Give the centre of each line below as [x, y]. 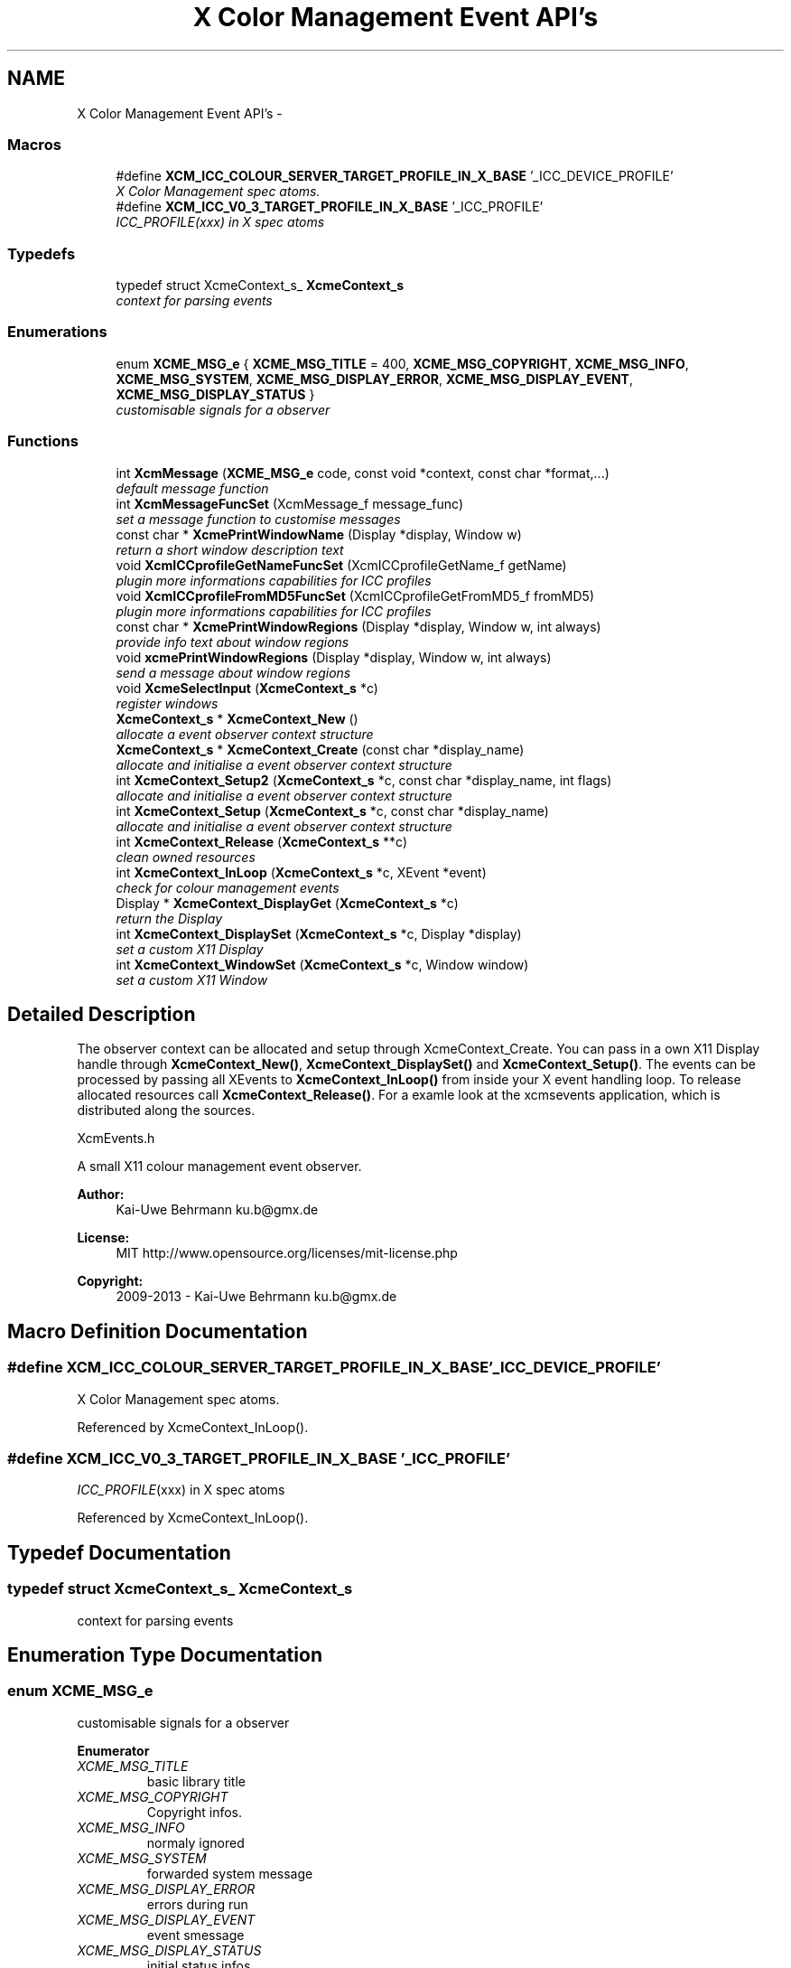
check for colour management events [228, 887]
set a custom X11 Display [190, 949]
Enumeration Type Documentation [165, 1655]
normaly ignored [195, 1842]
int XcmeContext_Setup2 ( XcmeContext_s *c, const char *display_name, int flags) [364, 780]
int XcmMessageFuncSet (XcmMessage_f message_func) [290, 503]
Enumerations [57, 332]
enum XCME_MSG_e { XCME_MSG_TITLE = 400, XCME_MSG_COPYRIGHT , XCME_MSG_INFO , [402, 363]
